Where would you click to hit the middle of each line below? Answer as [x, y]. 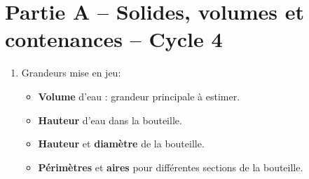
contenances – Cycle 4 [114, 39]
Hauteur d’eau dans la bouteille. [110, 120]
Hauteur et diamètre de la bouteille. [121, 144]
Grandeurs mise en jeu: [71, 73]
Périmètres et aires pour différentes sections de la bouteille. [171, 167]
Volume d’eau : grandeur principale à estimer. [139, 96]
